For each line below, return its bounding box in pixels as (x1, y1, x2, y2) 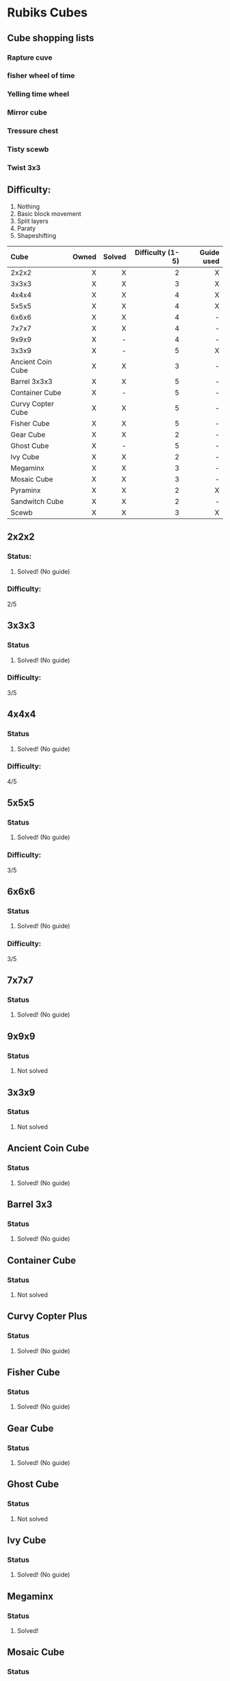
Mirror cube (7, 108, 48, 117)
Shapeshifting (16, 231, 57, 239)
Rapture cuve (7, 53, 53, 62)
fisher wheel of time (7, 71, 75, 80)
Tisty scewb (7, 145, 49, 154)
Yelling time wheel (7, 89, 70, 99)
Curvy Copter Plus (7, 1311, 88, 1322)
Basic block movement (16, 209, 81, 217)
